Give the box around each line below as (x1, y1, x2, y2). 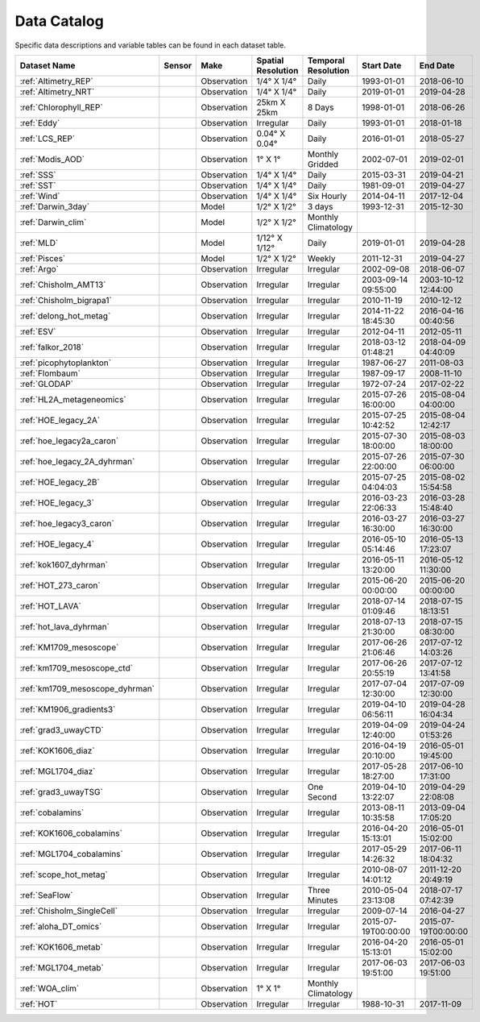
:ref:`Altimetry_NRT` (19, 85, 95, 97)
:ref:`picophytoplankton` (19, 357, 112, 368)
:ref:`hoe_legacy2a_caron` (19, 435, 119, 447)
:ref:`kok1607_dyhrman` (19, 559, 109, 570)
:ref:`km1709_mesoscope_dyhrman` (19, 683, 155, 694)
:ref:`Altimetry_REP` (19, 75, 94, 86)
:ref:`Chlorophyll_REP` (19, 102, 104, 113)
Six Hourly (307, 190, 347, 201)
